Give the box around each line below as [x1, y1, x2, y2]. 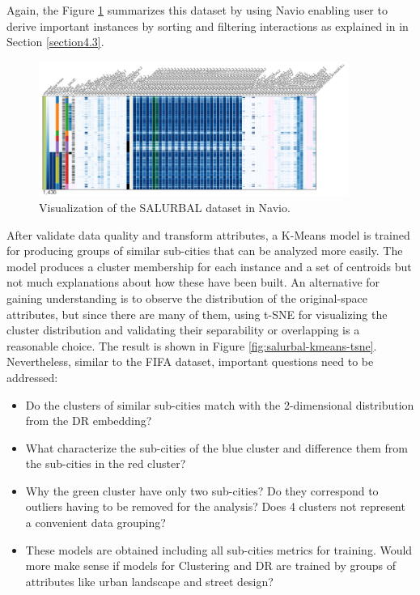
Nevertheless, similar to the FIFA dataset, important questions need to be [6, 353, 374, 370]
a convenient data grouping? [25, 514, 166, 531]
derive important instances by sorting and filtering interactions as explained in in [6, 17, 409, 34]
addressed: [6, 368, 58, 385]
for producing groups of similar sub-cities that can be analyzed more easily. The [6, 242, 403, 259]
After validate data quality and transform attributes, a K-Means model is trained [6, 226, 410, 243]
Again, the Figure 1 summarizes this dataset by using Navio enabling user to [6, 2, 388, 18]
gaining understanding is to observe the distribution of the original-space [6, 289, 367, 306]
